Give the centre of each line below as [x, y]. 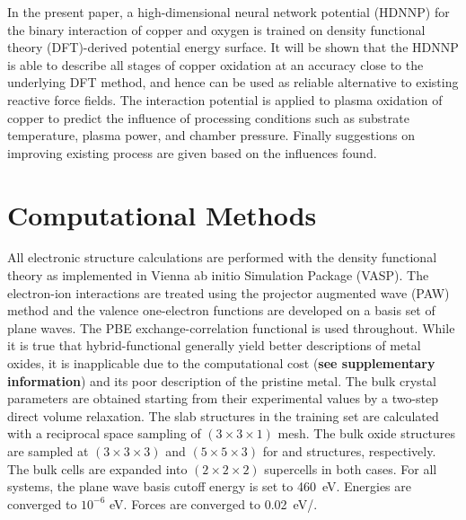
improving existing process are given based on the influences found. [192, 152]
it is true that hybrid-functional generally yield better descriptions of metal [214, 345]
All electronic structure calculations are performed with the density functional [222, 257]
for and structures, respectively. [349, 451]
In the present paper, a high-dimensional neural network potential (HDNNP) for [229, 12]
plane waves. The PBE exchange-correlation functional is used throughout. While [231, 327]
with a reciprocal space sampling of [104, 433]
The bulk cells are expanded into [97, 468]
